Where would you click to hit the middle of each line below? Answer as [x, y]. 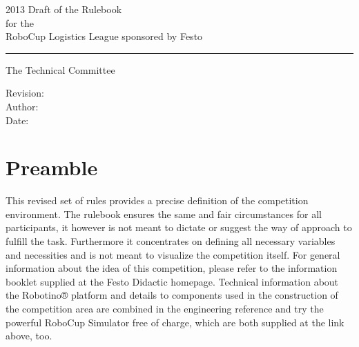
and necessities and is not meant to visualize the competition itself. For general [173, 254]
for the [20, 22]
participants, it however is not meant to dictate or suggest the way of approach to [179, 227]
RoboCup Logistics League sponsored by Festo [104, 36]
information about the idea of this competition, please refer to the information [172, 268]
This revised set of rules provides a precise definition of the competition [157, 200]
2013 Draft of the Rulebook [64, 9]
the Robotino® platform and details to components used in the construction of [172, 295]
